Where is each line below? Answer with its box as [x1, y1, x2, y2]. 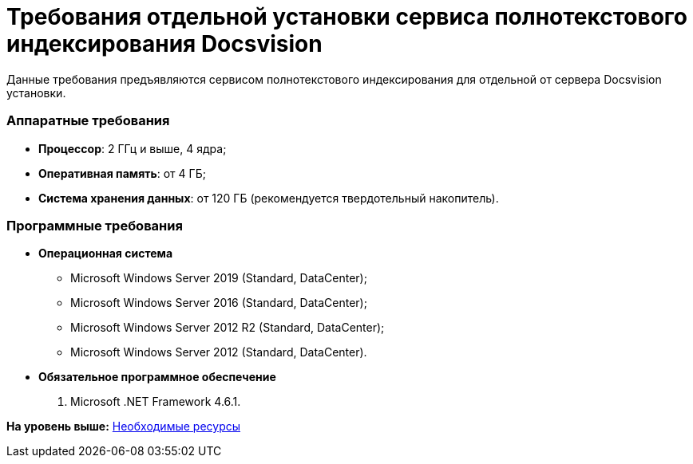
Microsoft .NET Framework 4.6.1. [70, 395, 241, 409]
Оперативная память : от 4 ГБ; [38, 166, 206, 180]
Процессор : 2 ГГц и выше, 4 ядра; [38, 141, 227, 155]
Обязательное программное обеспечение [38, 370, 276, 384]
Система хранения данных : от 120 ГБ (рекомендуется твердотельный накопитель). [38, 191, 499, 205]
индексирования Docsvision [6, 30, 323, 57]
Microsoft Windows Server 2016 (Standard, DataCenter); [70, 296, 367, 310]
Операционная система [38, 246, 173, 261]
